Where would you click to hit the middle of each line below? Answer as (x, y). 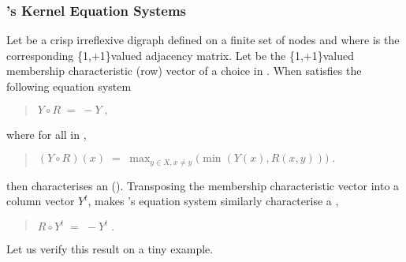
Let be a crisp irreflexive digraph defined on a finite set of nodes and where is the (203, 40)
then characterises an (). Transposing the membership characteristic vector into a (203, 185)
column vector (41, 201)
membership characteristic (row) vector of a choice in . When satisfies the (184, 71)
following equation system (69, 86)
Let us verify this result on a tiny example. (110, 249)
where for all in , (47, 134)
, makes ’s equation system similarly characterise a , (213, 201)
